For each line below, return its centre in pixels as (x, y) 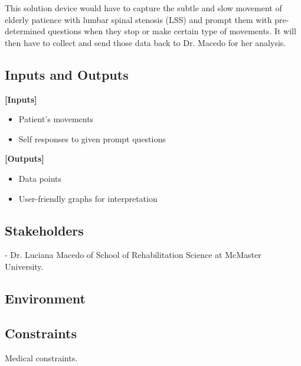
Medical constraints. (41, 357)
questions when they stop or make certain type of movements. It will (172, 31)
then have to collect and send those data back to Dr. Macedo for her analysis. (145, 42)
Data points (40, 178)
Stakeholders (44, 230)
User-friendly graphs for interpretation (88, 198)
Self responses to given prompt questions (92, 138)
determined (25, 31)
